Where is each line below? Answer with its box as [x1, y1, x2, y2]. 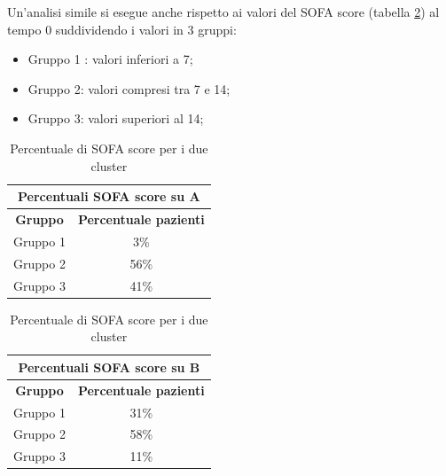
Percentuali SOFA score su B [18, 357, 200, 376]
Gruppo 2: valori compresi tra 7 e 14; [27, 79, 231, 98]
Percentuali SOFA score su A [18, 187, 200, 206]
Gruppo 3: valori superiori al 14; [27, 109, 204, 128]
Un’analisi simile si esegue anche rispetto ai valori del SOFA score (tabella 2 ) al [7, 3, 440, 20]
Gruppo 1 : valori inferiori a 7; [27, 50, 193, 68]
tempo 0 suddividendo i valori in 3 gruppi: [7, 20, 237, 38]
